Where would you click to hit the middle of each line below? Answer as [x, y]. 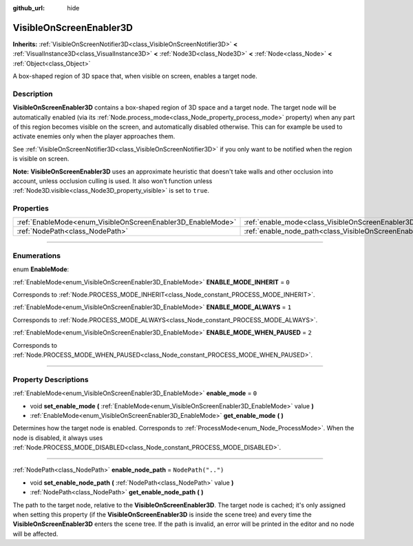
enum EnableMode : [41, 269]
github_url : [29, 8]
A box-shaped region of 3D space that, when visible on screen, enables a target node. [135, 76]
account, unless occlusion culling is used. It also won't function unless [113, 181]
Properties [31, 209]
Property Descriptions [51, 379]
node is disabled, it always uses [58, 438]
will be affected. [35, 534]
